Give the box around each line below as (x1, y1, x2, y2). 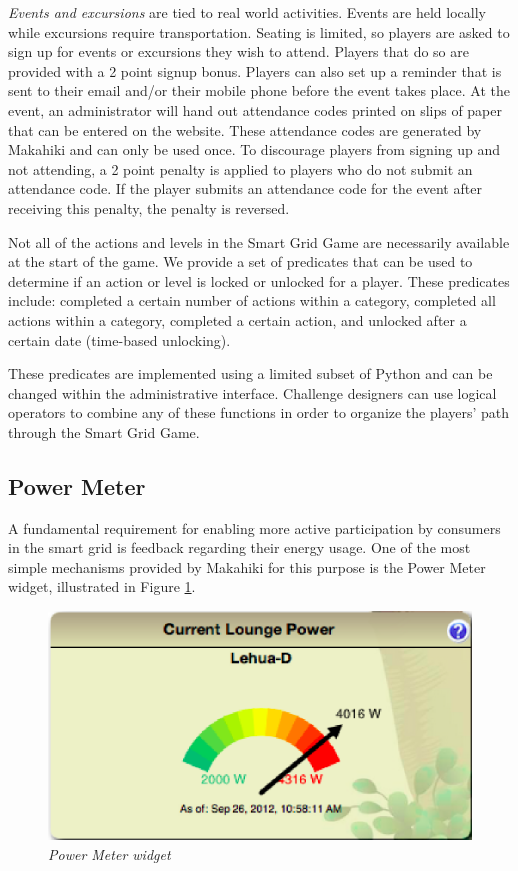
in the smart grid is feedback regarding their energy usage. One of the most (8, 537, 471, 558)
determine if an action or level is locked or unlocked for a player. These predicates (8, 270, 510, 291)
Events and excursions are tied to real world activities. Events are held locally (8, 2, 486, 22)
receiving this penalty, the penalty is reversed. (8, 197, 290, 218)
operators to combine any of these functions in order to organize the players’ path (8, 402, 510, 423)
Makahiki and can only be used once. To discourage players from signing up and (8, 139, 501, 160)
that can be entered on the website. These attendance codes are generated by (8, 119, 482, 140)
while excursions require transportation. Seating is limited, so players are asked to (8, 21, 510, 42)
